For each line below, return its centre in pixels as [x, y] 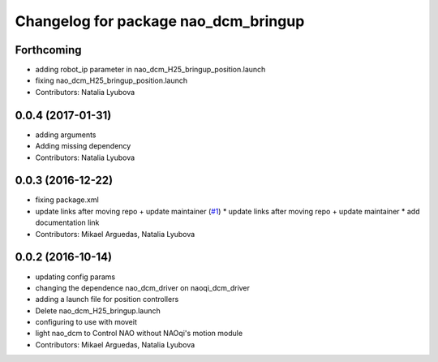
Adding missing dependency [83, 146]
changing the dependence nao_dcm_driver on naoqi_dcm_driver [143, 287]
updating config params [75, 277]
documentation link [67, 222]
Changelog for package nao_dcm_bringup [160, 21]
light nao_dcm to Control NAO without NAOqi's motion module [139, 334]
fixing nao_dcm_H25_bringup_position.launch [112, 80]
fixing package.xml [67, 200]
